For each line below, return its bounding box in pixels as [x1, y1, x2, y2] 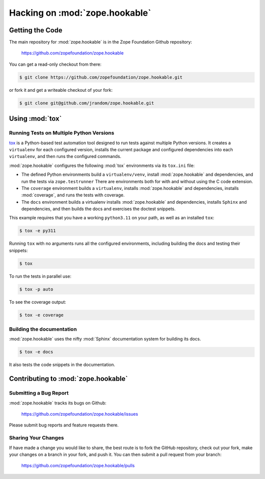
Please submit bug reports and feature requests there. [9, 422, 119, 428]
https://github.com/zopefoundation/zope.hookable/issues [21, 411, 138, 417]
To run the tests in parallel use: [9, 273, 72, 279]
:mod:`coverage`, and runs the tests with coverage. [21, 192, 125, 198]
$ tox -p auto [19, 286, 53, 292]
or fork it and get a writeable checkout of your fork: [9, 87, 113, 93]
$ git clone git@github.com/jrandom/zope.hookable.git [19, 100, 154, 106]
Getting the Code [9, 26, 62, 34]
